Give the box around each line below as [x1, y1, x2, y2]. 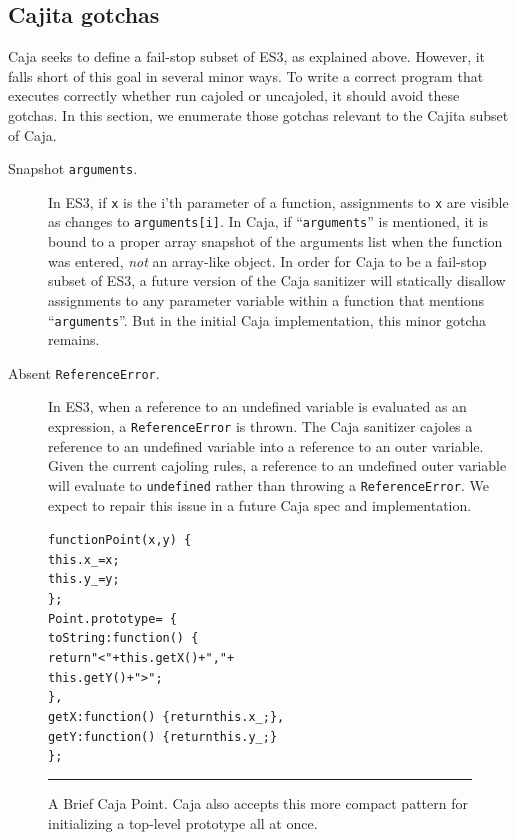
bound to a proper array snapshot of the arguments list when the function [48, 231, 503, 252]
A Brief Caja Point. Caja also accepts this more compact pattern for [48, 792, 468, 813]
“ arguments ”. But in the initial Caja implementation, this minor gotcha [48, 309, 487, 330]
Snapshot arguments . [8, 158, 138, 179]
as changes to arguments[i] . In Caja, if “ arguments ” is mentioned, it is [48, 211, 488, 232]
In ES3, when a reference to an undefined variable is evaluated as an [48, 396, 467, 417]
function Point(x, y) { [48, 533, 192, 548]
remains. [48, 329, 100, 350]
